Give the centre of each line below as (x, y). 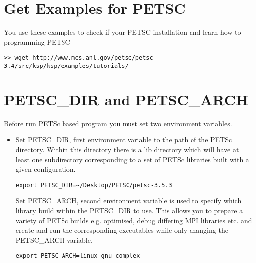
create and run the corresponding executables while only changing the (122, 230)
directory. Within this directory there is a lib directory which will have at (127, 149)
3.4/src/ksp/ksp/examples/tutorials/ (66, 66)
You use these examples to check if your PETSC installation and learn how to (123, 32)
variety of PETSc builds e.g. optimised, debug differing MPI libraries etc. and (134, 220)
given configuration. (46, 169)
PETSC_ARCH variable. (54, 239)
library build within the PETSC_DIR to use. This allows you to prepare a (129, 210)
